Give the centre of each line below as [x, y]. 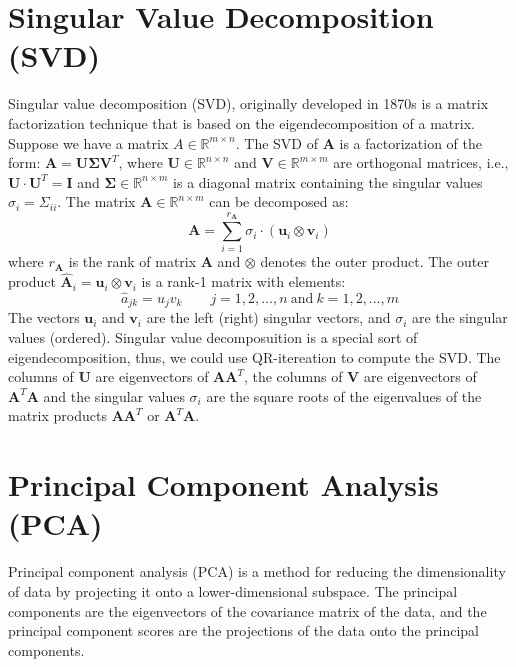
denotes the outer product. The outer [374, 261]
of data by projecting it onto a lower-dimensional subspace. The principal [233, 590]
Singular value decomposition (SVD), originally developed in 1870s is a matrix [248, 103]
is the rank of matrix [132, 261]
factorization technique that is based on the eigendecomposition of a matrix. [241, 122]
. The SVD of [277, 142]
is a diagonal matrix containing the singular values [328, 181]
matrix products [57, 415]
